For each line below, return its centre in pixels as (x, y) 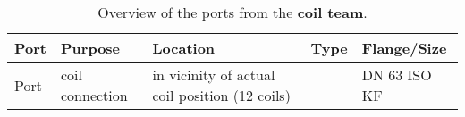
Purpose (91, 48)
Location (184, 48)
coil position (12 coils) (221, 95)
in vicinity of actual (214, 75)
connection (94, 95)
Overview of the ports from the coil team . (232, 12)
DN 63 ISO (397, 75)
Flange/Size (404, 48)
